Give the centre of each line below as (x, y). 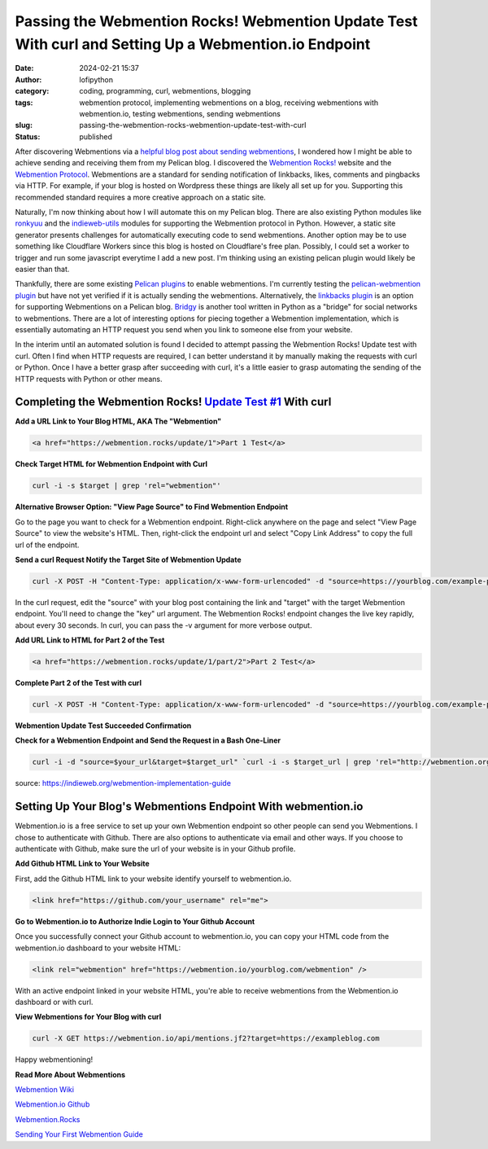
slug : (24, 125)
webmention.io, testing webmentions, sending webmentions (180, 113)
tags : (24, 103)
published (96, 136)
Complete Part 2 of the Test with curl (78, 683)
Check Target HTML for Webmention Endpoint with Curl (111, 464)
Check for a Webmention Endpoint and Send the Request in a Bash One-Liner (148, 740)
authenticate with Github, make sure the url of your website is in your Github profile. (155, 849)
